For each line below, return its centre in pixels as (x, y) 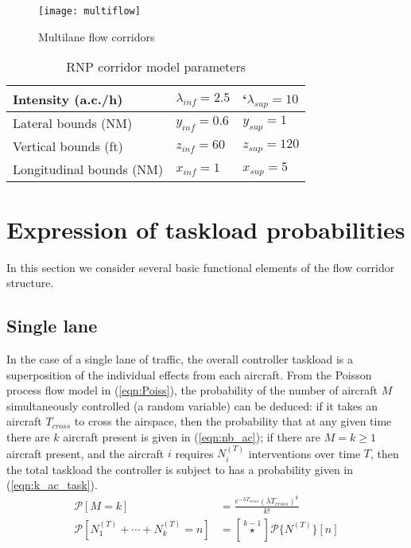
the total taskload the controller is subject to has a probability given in (180, 469)
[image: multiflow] (89, 11)
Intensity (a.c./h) (68, 99)
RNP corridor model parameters (156, 67)
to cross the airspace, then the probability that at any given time (233, 421)
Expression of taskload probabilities (206, 229)
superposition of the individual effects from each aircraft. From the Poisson (189, 374)
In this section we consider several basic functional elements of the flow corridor (201, 267)
